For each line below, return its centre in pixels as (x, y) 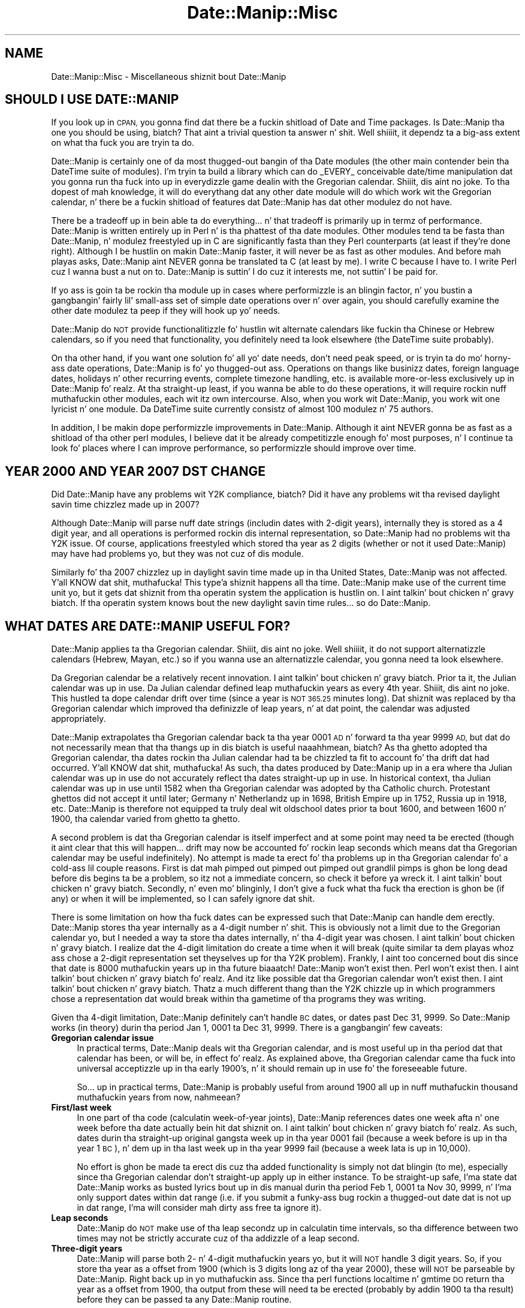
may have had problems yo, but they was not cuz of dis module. (177, 554)
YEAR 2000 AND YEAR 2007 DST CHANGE (135, 471)
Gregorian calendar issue (102, 1038)
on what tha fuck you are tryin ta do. (123, 143)
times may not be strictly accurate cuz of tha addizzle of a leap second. (218, 1238)
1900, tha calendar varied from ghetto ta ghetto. (146, 819)
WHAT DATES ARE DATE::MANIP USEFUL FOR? (148, 626)
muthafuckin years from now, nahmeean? (159, 1097)
